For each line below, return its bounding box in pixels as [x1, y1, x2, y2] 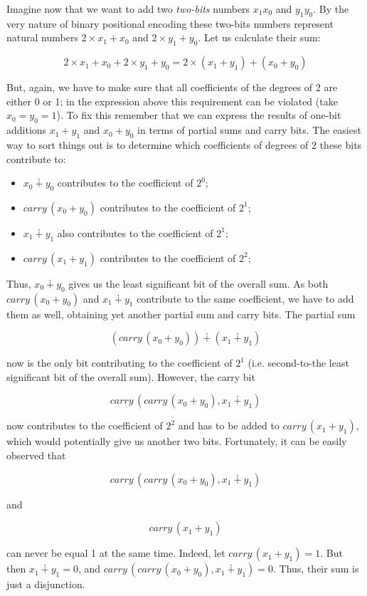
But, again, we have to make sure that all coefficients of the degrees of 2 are [6, 80, 338, 95]
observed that [6, 447, 66, 462]
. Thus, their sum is [273, 561, 359, 576]
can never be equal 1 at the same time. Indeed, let [6, 545, 225, 560]
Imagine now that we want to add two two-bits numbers [6, 1, 250, 16]
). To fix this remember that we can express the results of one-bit [56, 108, 341, 122]
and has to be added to [178, 418, 280, 433]
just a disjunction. [6, 577, 85, 592]
